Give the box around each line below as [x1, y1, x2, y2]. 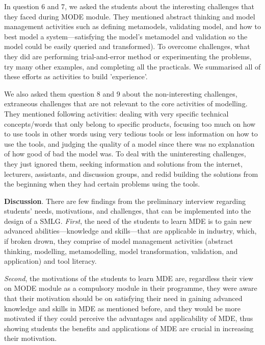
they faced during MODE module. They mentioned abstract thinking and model [4, 11, 255, 21]
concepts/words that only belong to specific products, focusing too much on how [4, 118, 256, 129]
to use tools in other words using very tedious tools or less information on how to [4, 128, 258, 139]
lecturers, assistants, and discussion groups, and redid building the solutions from [4, 168, 258, 179]
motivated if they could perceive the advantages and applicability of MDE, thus [4, 313, 253, 324]
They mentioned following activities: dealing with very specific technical [4, 108, 229, 119]
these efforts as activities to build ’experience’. [4, 71, 148, 82]
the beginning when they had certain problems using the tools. [4, 178, 200, 189]
